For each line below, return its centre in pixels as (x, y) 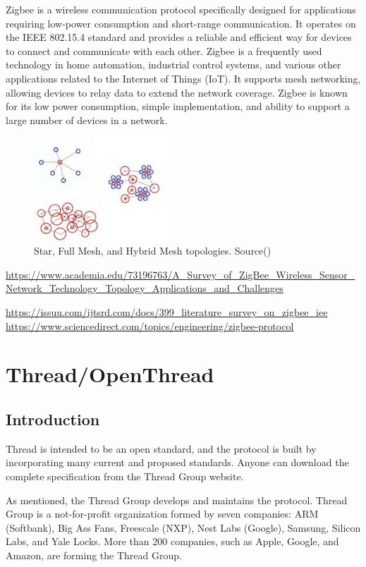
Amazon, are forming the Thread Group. (94, 555)
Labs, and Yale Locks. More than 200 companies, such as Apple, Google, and (172, 541)
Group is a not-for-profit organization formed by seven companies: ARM (162, 514)
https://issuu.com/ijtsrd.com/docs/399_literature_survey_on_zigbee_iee (167, 311)
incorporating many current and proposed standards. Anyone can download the (177, 462)
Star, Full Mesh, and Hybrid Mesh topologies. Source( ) (153, 251)
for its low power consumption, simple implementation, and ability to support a (178, 106)
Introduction (53, 419)
